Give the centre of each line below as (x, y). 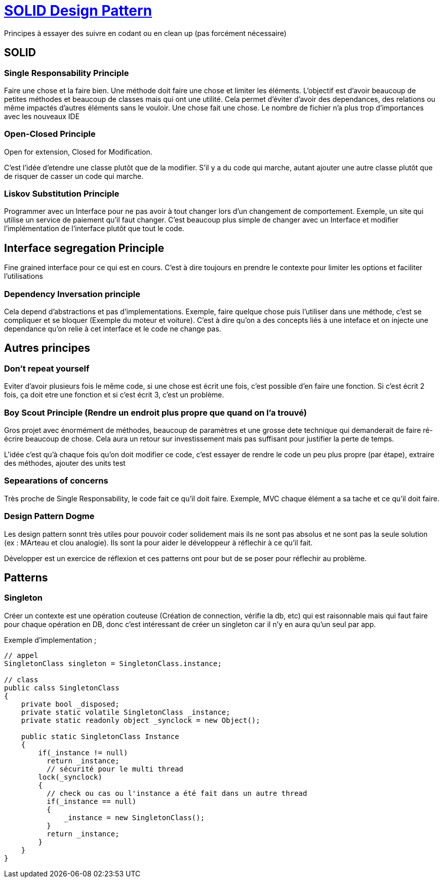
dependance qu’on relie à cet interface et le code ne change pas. (113, 329)
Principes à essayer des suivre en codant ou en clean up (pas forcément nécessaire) (145, 33)
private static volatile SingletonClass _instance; (126, 712)
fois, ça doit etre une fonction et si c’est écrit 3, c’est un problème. (114, 395)
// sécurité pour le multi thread (115, 769)
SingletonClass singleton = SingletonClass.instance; (113, 663)
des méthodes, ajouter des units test (65, 463)
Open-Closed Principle (50, 134)
